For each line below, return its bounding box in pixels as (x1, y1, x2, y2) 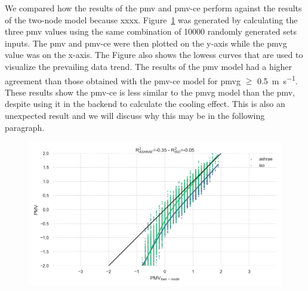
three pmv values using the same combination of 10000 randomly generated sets (5, 25, 297, 38)
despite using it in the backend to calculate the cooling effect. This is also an (5, 97, 285, 110)
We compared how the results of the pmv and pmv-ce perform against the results (5, 2, 302, 14)
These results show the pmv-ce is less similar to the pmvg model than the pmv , (5, 85, 295, 98)
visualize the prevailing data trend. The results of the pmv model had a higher (5, 60, 292, 72)
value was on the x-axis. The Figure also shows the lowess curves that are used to (5, 48, 303, 61)
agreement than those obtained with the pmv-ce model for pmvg (5, 74, 241, 87)
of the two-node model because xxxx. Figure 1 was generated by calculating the (5, 13, 298, 26)
